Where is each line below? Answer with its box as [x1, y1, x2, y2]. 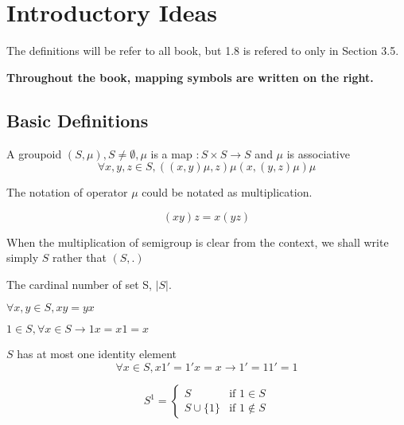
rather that [52, 249, 107, 266]
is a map [150, 145, 192, 162]
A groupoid [6, 145, 62, 162]
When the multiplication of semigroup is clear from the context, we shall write [6, 233, 389, 250]
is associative [286, 145, 350, 162]
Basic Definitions [6, 107, 149, 132]
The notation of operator [6, 184, 128, 201]
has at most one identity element [17, 345, 177, 362]
